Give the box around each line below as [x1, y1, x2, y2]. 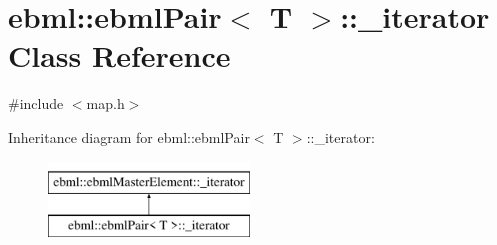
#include [8, 93, 64, 114]
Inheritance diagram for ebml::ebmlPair [8, 126, 250, 147]
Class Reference [8, 35, 231, 76]
